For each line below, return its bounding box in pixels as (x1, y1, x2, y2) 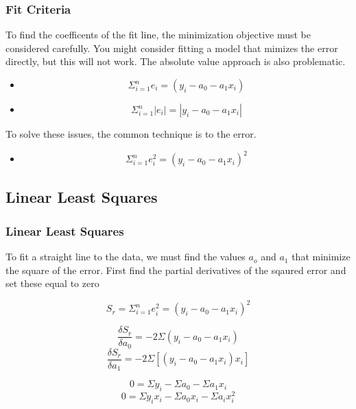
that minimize (292, 249, 351, 264)
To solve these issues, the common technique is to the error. (5, 127, 257, 140)
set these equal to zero (5, 276, 99, 290)
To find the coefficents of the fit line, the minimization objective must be (5, 27, 311, 42)
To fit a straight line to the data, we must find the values (5, 249, 246, 264)
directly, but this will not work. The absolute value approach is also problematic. (5, 54, 346, 69)
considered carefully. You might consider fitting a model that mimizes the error (5, 40, 338, 55)
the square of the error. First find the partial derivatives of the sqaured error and (5, 262, 346, 277)
